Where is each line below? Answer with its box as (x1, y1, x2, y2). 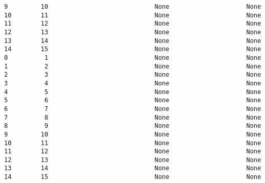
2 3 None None (4, 71, 261, 79)
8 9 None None (4, 122, 261, 130)
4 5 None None (4, 88, 261, 96)
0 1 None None (4, 54, 261, 61)
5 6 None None (4, 97, 261, 104)
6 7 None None (4, 105, 261, 112)
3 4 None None (4, 79, 261, 87)
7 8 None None (4, 113, 261, 121)
